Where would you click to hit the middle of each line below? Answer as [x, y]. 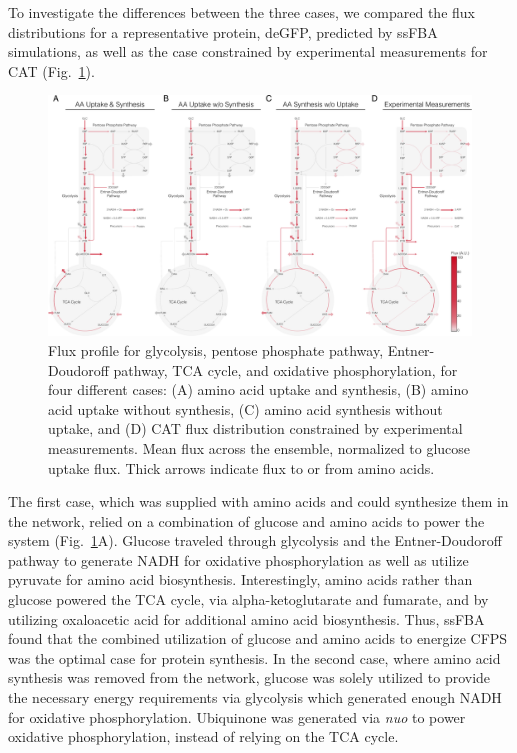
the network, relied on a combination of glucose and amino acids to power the [246, 520]
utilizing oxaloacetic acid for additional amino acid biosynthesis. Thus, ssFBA [246, 618]
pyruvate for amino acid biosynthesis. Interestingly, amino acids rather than [240, 579]
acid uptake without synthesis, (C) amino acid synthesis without [245, 408]
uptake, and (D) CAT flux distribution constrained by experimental [255, 428]
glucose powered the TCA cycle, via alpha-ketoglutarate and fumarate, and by [248, 599]
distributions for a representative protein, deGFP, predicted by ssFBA [223, 31]
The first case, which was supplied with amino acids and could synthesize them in [258, 501]
